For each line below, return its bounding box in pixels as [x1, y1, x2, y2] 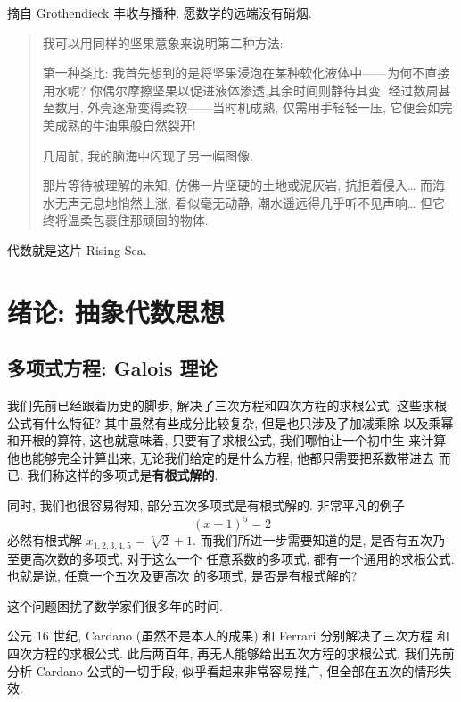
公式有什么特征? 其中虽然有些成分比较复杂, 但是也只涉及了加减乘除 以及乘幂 [7, 413, 454, 432]
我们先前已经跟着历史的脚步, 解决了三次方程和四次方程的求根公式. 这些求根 [7, 396, 448, 415]
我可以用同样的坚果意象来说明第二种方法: [42, 33, 284, 52]
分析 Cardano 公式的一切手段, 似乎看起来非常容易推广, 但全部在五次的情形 [7, 661, 440, 680]
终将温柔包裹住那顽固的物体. [42, 211, 209, 229]
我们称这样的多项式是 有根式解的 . [27, 466, 218, 484]
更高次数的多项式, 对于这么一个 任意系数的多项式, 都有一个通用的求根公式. [19, 549, 455, 567]
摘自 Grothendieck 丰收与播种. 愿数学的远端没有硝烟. [7, 4, 312, 21]
